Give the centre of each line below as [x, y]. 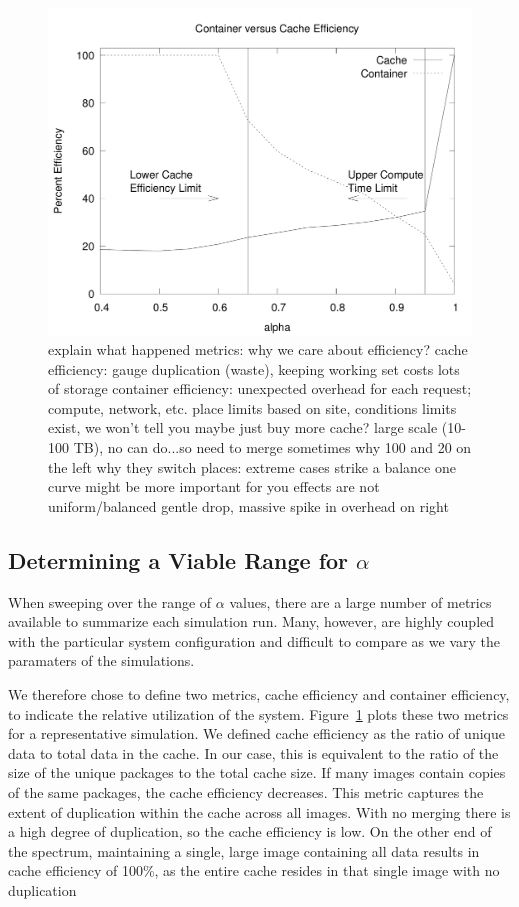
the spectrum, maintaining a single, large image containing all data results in [244, 850]
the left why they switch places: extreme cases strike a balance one [252, 466]
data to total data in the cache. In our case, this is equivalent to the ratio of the [253, 752]
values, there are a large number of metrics [360, 601]
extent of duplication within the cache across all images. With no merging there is [259, 811]
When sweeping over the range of [110, 601]
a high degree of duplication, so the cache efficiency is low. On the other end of [250, 831]
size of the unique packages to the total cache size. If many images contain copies [257, 772]
